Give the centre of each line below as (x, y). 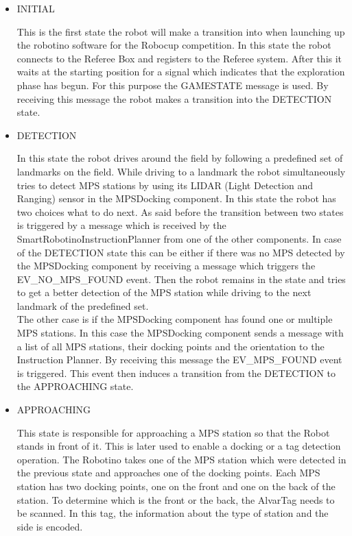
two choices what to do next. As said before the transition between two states (180, 211)
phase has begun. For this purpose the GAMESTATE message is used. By (173, 85)
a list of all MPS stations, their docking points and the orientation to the (171, 346)
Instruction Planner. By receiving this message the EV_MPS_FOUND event (179, 360)
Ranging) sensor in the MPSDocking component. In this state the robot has (176, 198)
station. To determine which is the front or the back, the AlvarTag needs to (176, 499)
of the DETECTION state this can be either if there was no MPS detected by (181, 252)
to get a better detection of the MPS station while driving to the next (164, 292)
